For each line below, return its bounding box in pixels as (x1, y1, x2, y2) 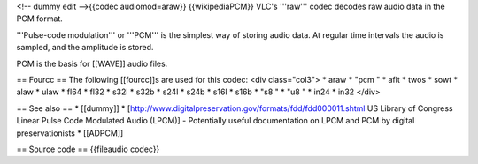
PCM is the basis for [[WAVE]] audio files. (16, 58, 168, 69)
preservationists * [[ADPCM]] (16, 128, 124, 138)
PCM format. (16, 13, 64, 24)
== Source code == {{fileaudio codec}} (16, 144, 160, 154)
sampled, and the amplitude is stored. (16, 42, 154, 53)
